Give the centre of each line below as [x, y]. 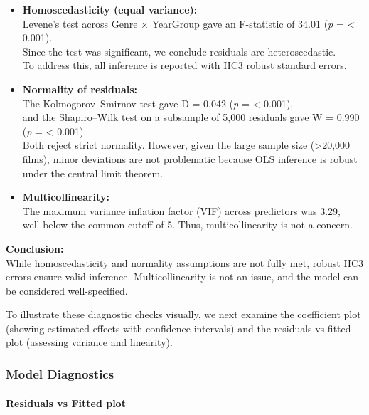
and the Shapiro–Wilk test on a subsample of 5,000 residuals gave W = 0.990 [191, 117]
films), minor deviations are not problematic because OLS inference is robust [190, 158]
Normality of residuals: [80, 89]
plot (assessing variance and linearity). [89, 342]
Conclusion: [35, 248]
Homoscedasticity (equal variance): [110, 9]
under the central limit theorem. [93, 173]
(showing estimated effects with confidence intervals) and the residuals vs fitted [178, 328]
